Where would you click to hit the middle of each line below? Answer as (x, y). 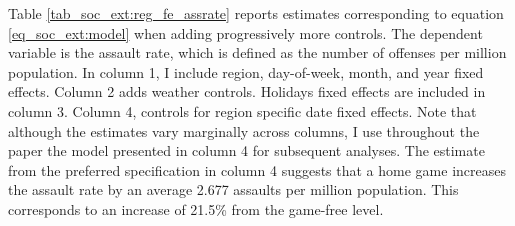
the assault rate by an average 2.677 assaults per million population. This (233, 189)
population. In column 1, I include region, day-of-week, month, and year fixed (246, 71)
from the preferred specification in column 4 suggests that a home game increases (257, 169)
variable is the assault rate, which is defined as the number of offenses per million (257, 52)
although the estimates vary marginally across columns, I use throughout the (244, 130)
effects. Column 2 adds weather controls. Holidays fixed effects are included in (247, 91)
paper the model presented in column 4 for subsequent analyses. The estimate (246, 150)
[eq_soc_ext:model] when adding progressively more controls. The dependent (245, 32)
